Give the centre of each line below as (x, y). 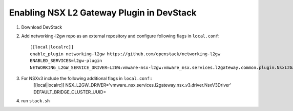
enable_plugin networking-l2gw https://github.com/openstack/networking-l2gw (125, 54)
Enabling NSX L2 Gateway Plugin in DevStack (103, 13)
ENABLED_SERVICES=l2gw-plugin (66, 61)
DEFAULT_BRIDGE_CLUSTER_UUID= (70, 92)
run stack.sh (36, 101)
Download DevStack (42, 27)
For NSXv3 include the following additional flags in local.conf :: (87, 78)
